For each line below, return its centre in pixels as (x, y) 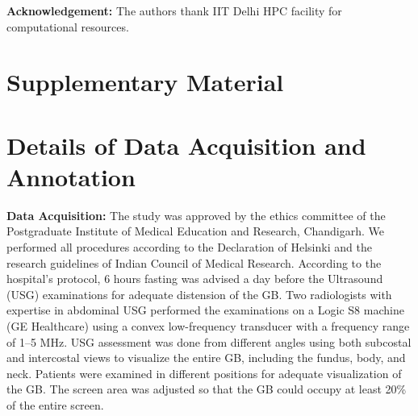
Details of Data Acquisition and (186, 145)
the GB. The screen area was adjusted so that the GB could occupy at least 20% (207, 389)
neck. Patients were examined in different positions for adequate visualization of (204, 373)
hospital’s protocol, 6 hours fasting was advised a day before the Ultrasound (195, 279)
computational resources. (68, 26)
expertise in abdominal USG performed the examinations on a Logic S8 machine (205, 310)
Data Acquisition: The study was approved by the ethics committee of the (196, 215)
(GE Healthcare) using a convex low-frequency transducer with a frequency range (208, 326)
